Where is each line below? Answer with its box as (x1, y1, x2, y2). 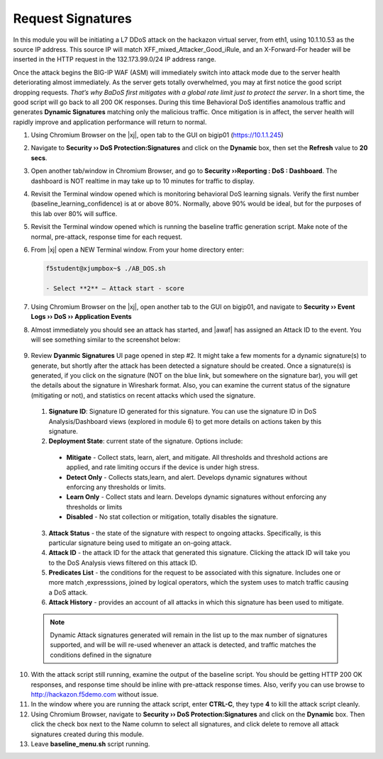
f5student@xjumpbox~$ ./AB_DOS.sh (45, 264, 166, 272)
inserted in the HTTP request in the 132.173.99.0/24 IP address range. (13, 55, 216, 64)
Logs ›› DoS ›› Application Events (30, 313, 132, 321)
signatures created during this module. (30, 730, 145, 738)
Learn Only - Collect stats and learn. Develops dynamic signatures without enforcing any (66, 493, 327, 501)
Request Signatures (13, 11, 133, 26)
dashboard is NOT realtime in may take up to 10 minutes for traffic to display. (30, 176, 255, 185)
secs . (30, 153, 48, 162)
